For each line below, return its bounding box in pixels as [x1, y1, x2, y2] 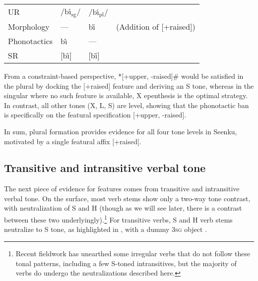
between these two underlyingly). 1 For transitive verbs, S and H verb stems [4, 213, 233, 225]
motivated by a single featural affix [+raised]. [4, 136, 141, 146]
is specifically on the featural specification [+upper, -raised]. [4, 110, 187, 120]
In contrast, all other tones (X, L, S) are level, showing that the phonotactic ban [4, 100, 249, 110]
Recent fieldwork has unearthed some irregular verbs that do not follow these [15, 248, 251, 258]
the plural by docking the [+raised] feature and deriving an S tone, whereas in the [4, 80, 254, 91]
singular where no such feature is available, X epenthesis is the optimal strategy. [4, 90, 248, 101]
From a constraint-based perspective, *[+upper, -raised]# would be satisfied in [4, 70, 244, 81]
